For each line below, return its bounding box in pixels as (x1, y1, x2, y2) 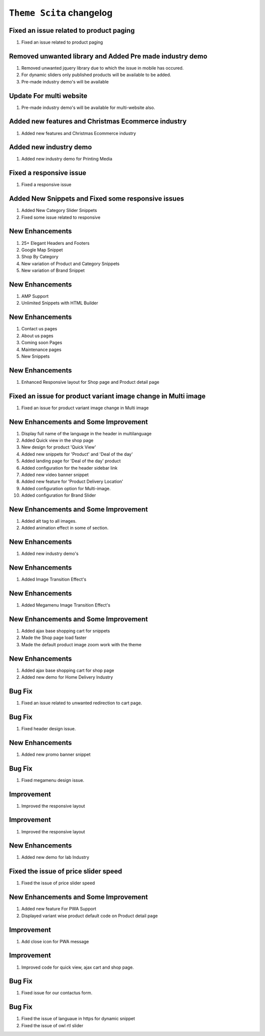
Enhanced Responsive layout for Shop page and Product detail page (21, 379, 159, 385)
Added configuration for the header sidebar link (21, 465, 118, 471)
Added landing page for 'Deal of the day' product (21, 458, 121, 464)
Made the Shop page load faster (21, 635, 87, 640)
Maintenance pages (21, 346, 61, 352)
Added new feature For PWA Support (21, 906, 97, 912)
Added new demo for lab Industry (21, 854, 89, 860)
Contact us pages (21, 326, 57, 332)
